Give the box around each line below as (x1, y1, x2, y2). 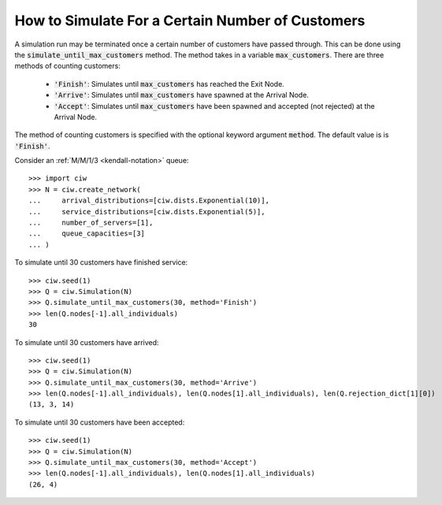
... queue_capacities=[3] (28, 229, 146, 238)
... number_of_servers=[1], (28, 218, 154, 228)
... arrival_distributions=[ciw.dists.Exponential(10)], (28, 196, 269, 205)
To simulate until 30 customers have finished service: (14, 258, 188, 267)
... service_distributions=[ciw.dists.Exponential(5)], (28, 207, 266, 216)
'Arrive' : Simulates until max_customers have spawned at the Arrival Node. (54, 91, 309, 100)
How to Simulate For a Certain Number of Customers (14, 12, 366, 29)
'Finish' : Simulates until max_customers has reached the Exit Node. (54, 79, 285, 88)
